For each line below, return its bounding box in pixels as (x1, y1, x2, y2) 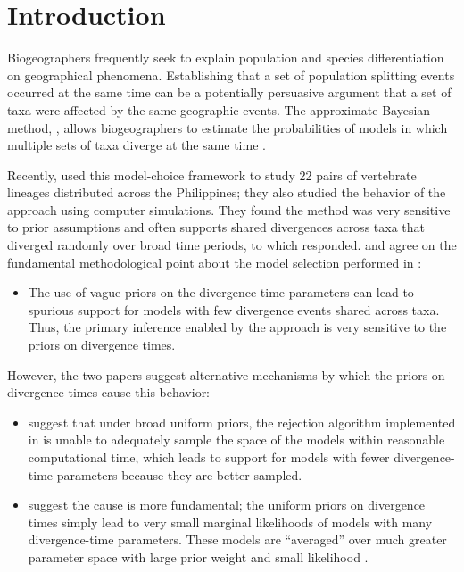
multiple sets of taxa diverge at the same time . (7, 136, 266, 154)
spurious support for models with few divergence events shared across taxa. (28, 300, 440, 319)
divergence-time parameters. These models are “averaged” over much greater (28, 530, 447, 549)
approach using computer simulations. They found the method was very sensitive (7, 200, 451, 219)
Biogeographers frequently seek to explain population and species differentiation (7, 48, 444, 67)
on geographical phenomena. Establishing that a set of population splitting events (7, 65, 455, 84)
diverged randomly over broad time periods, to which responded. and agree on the (7, 236, 457, 254)
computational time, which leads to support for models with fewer (28, 448, 390, 466)
